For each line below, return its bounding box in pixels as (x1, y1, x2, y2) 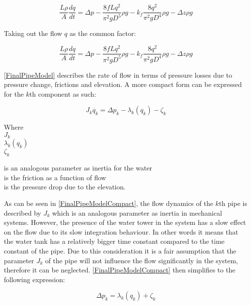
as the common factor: (69, 28, 136, 38)
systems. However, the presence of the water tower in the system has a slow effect (4, 217, 246, 227)
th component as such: (29, 88, 96, 99)
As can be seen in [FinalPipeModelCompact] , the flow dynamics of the (4, 198, 213, 208)
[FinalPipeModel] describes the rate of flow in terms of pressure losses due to (4, 69, 232, 80)
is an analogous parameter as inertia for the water (4, 163, 153, 173)
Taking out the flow (4, 28, 63, 38)
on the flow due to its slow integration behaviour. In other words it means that (4, 226, 238, 237)
